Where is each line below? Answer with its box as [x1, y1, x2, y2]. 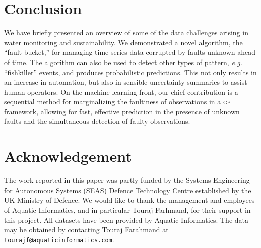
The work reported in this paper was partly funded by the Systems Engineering [4, 175, 250, 185]
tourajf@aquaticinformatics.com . [4, 234, 114, 244]
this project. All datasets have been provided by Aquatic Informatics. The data [4, 214, 248, 225]
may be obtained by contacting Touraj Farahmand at [4, 224, 169, 235]
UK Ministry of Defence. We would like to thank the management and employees [4, 195, 255, 205]
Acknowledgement [4, 146, 132, 166]
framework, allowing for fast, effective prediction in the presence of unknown [4, 106, 240, 116]
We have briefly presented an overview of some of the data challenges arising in [4, 27, 248, 38]
